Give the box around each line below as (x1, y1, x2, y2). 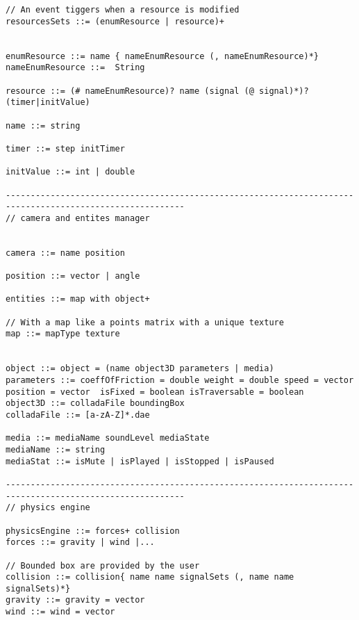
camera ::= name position (6, 247, 125, 258)
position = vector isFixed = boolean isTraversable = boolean (6, 386, 304, 397)
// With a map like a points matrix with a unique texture (6, 317, 284, 327)
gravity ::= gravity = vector (6, 595, 145, 605)
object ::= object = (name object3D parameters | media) (6, 364, 274, 374)
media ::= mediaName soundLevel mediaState (6, 433, 210, 443)
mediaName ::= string (6, 444, 106, 455)
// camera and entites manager (6, 213, 150, 223)
